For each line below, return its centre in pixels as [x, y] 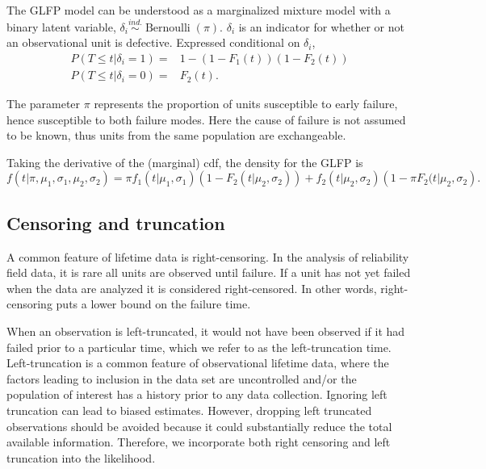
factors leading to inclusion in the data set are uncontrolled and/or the [182, 378]
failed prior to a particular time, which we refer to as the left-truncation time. [199, 347]
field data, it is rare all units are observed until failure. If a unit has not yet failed [209, 272]
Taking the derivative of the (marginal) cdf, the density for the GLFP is [185, 162]
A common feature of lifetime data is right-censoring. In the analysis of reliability [208, 256]
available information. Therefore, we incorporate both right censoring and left [199, 442]
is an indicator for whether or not [321, 26]
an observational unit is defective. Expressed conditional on [153, 42]
